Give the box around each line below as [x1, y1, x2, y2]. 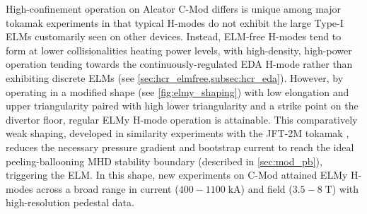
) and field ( [240, 181, 293, 196]
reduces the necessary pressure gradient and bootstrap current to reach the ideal [6, 139, 354, 154]
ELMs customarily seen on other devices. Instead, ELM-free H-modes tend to [6, 29, 342, 44]
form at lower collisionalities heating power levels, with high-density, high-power [6, 42, 352, 57]
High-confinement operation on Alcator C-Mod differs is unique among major [6, 1, 341, 16]
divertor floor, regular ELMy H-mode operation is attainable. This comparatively [6, 112, 358, 126]
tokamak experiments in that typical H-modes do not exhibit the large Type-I [6, 15, 344, 30]
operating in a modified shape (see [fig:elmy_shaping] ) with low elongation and [6, 84, 349, 99]
